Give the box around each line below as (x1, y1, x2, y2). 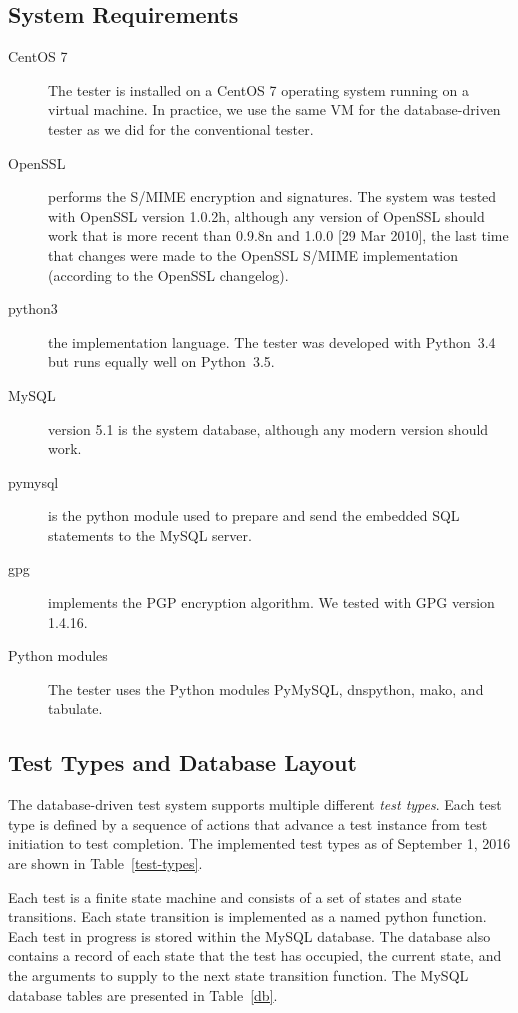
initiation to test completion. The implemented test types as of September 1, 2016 (8, 833, 511, 854)
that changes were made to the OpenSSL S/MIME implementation (48, 244, 459, 265)
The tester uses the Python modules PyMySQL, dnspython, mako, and (48, 678, 484, 699)
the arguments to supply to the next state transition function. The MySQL (8, 965, 469, 985)
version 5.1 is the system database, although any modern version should (48, 418, 489, 439)
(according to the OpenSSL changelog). (48, 264, 289, 285)
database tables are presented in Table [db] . (8, 984, 278, 1005)
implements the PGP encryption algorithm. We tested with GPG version (48, 592, 495, 613)
